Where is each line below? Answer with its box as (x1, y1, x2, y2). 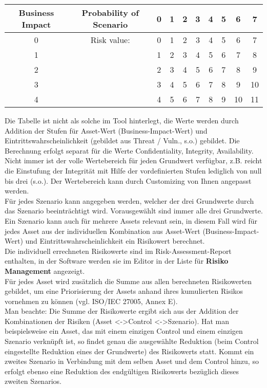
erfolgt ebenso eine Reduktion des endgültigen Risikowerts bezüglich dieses (5, 365, 239, 376)
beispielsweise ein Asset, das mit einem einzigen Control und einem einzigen (5, 326, 243, 336)
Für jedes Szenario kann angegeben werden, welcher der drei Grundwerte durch (5, 195, 254, 206)
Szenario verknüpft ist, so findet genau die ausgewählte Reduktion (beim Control (5, 336, 259, 347)
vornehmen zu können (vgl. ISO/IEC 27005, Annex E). (5, 295, 178, 306)
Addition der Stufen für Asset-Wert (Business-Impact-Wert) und (5, 125, 208, 136)
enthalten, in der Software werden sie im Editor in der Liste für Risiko (5, 255, 229, 266)
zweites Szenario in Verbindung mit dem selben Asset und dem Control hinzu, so (5, 356, 259, 367)
